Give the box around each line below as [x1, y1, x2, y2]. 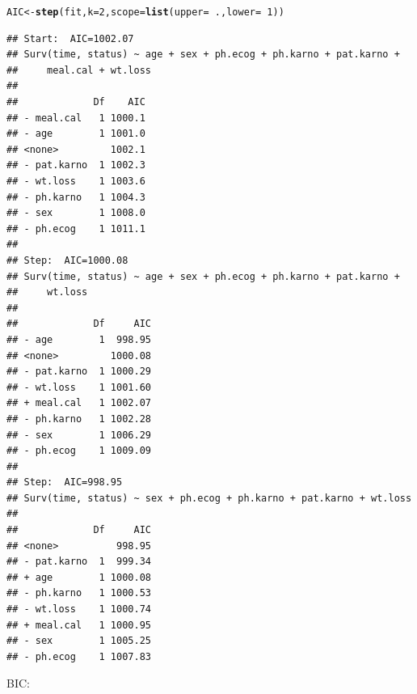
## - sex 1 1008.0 [6, 207, 145, 219]
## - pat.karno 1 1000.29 [6, 366, 151, 378]
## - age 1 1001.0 [6, 128, 145, 140]
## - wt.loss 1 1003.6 [6, 176, 145, 187]
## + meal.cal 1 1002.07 [6, 397, 151, 409]
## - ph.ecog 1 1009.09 [6, 445, 151, 457]
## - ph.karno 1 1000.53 [6, 587, 151, 599]
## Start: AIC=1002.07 [6, 32, 134, 44]
